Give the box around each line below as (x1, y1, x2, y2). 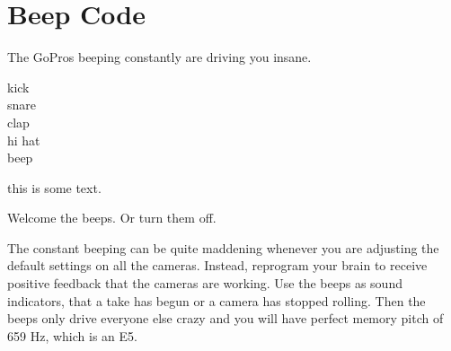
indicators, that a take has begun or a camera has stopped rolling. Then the (7, 291, 426, 310)
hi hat (7, 130, 40, 149)
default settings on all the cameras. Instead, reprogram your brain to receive (7, 256, 428, 275)
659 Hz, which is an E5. (7, 326, 137, 345)
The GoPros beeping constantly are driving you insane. (7, 48, 312, 66)
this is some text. (7, 178, 102, 197)
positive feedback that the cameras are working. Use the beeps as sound (7, 274, 402, 293)
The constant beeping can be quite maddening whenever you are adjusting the (7, 238, 439, 257)
